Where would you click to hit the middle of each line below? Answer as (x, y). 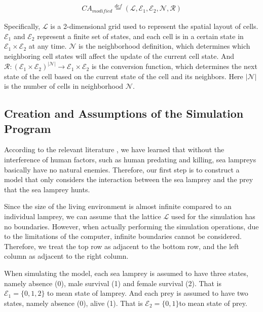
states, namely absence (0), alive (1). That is (73, 303)
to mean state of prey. (213, 303)
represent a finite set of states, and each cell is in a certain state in (140, 36)
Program (28, 128)
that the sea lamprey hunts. (47, 189)
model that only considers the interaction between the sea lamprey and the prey (129, 179)
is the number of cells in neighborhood (64, 86)
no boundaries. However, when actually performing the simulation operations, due (131, 226)
